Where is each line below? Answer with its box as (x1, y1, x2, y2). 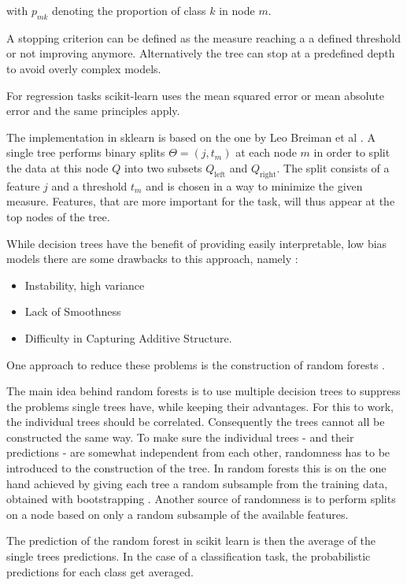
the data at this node (6, 159, 109, 176)
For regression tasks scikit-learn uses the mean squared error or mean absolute (6, 87, 384, 103)
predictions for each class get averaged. (6, 563, 194, 579)
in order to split (313, 144, 390, 161)
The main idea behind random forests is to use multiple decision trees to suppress (6, 383, 401, 399)
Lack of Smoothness (24, 303, 121, 320)
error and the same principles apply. (6, 102, 180, 119)
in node (219, 2, 255, 18)
